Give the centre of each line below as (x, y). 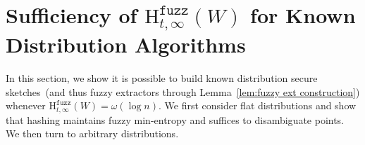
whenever (26, 105)
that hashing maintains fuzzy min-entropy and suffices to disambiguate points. (175, 119)
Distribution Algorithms (126, 44)
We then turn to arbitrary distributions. (92, 133)
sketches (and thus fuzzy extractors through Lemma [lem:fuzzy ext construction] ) (183, 91)
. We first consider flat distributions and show (257, 105)
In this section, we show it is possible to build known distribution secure (162, 78)
